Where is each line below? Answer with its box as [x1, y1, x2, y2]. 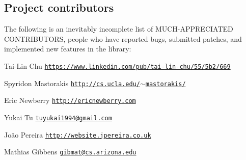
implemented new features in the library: [4, 43, 131, 54]
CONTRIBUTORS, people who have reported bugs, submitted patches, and [4, 33, 242, 44]
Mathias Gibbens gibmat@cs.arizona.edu [4, 146, 136, 157]
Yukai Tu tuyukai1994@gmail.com [4, 112, 112, 122]
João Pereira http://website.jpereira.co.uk [4, 129, 151, 140]
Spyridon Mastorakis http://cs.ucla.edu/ [4, 77, 140, 88]
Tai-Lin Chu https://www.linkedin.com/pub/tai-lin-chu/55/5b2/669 [4, 60, 231, 71]
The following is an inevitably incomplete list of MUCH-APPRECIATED [4, 23, 233, 34]
